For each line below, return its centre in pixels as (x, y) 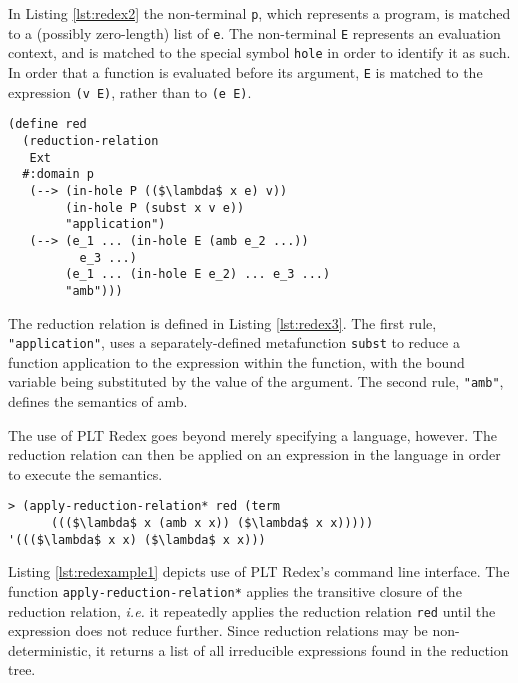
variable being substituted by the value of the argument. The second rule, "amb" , (256, 381)
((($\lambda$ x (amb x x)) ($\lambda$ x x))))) (212, 523)
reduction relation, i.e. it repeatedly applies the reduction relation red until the (252, 610)
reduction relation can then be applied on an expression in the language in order (254, 454)
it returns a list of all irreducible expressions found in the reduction (302, 649)
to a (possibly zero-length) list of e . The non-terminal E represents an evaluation (254, 32)
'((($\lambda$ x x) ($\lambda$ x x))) (137, 539)
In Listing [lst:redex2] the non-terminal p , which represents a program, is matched (259, 13)
